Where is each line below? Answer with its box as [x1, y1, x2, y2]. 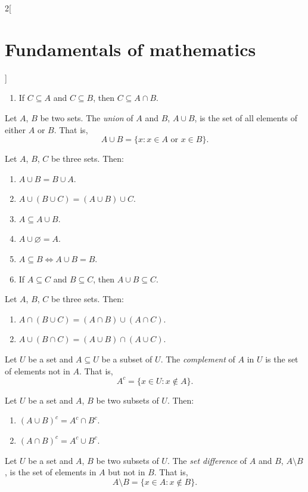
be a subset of [101, 353, 153, 365]
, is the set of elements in [5, 466, 97, 478]
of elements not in [5, 364, 70, 377]
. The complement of [160, 353, 235, 365]
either [5, 123, 26, 136]
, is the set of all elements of [194, 111, 298, 124]
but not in [108, 466, 145, 478]
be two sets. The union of [40, 111, 133, 124]
